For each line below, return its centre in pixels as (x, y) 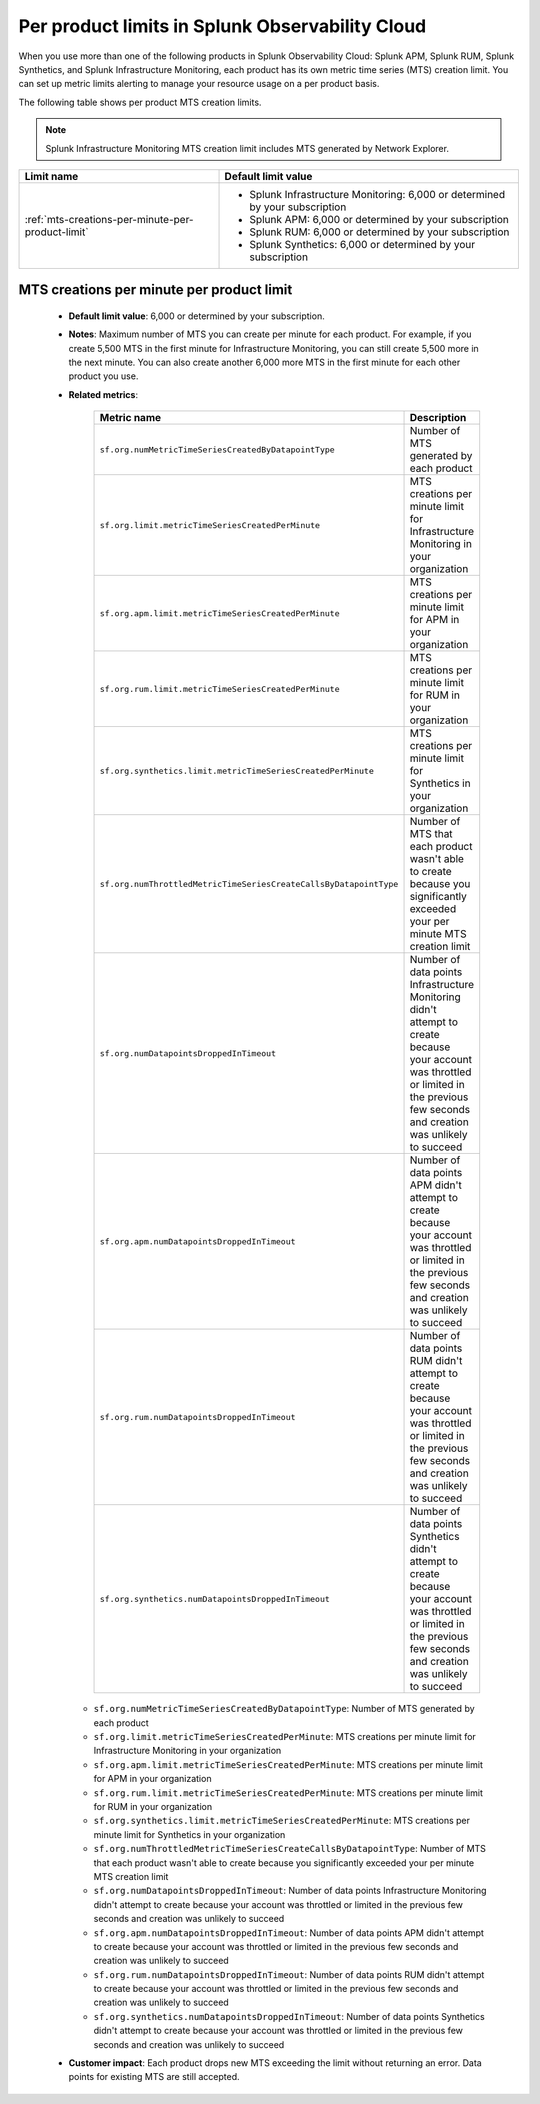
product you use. (103, 376)
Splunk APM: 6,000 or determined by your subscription (379, 219)
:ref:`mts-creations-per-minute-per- (109, 219)
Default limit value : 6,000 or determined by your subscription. (196, 316)
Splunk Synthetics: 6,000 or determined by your (362, 244)
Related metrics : (103, 394)
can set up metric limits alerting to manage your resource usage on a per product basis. (199, 84)
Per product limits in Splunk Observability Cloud (222, 26)
